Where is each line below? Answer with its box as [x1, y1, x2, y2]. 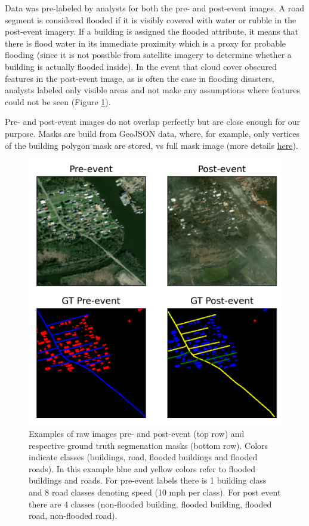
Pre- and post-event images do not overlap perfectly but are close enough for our [5, 115, 300, 128]
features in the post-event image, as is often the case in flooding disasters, [5, 72, 274, 84]
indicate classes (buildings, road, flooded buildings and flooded [29, 451, 258, 463]
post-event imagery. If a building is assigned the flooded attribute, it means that [5, 25, 299, 38]
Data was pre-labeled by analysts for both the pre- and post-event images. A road [5, 2, 304, 14]
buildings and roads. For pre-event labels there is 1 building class [29, 474, 267, 487]
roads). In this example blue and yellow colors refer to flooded [29, 462, 255, 475]
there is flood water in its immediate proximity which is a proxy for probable [5, 36, 286, 49]
